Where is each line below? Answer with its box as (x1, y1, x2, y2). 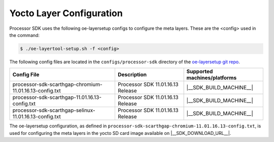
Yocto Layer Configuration (9, 8, 123, 19)
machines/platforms (186, 74, 237, 81)
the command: (9, 32, 40, 38)
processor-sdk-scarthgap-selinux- (12, 107, 96, 114)
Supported (186, 68, 213, 75)
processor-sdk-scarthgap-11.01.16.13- (12, 94, 101, 101)
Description (117, 71, 147, 78)
